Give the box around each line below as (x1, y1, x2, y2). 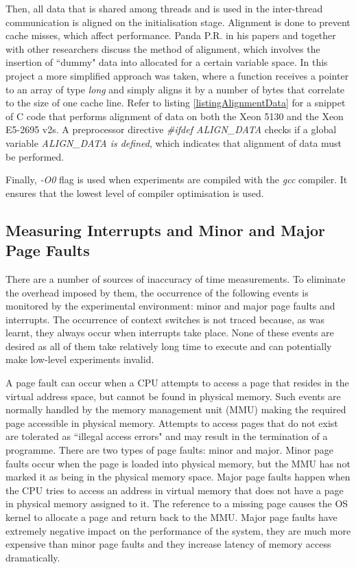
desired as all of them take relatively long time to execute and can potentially (5, 338, 332, 353)
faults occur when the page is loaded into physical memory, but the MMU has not (5, 456, 351, 470)
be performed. (5, 149, 64, 163)
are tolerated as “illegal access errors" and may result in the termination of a (5, 429, 328, 443)
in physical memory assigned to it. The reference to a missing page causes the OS (5, 496, 348, 511)
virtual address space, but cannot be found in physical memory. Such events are (5, 388, 341, 403)
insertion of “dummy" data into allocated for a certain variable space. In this (5, 55, 328, 69)
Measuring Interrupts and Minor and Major (5, 219, 326, 240)
